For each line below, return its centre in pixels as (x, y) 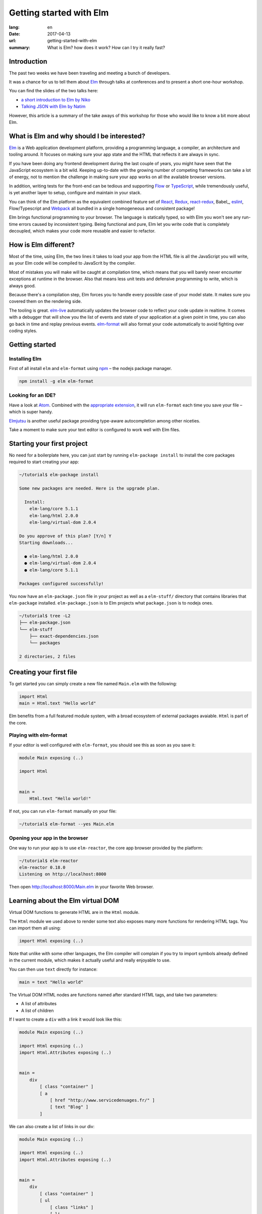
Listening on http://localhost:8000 (63, 874)
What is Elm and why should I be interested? (77, 136)
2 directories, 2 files (48, 657)
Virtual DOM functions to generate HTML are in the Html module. (74, 912)
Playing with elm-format (38, 735)
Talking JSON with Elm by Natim (53, 106)
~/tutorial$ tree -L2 (45, 616)
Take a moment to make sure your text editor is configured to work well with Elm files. (95, 430)
